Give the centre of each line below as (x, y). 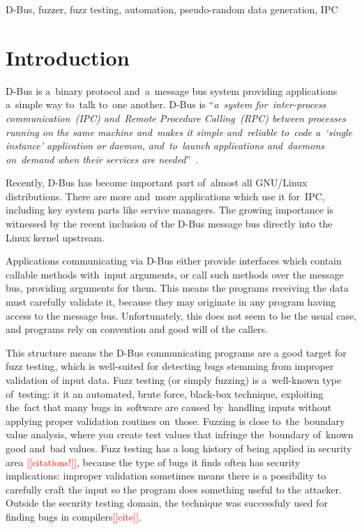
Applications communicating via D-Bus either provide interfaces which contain (174, 261)
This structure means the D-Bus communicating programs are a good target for (176, 352)
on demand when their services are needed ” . (102, 159)
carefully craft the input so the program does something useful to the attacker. (174, 489)
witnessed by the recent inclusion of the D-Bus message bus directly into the (169, 224)
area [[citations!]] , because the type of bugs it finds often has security (153, 462)
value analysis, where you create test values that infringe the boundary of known (180, 434)
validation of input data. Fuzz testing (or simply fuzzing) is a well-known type (174, 380)
